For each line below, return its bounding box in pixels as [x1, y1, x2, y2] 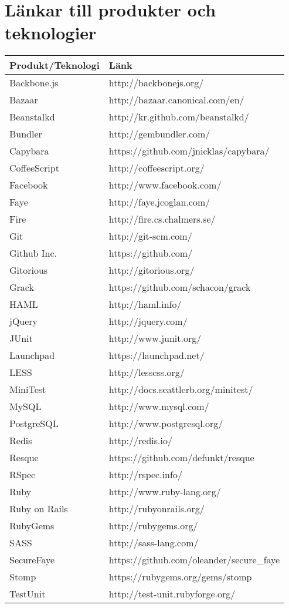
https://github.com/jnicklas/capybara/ [108, 144, 270, 158]
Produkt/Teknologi [9, 58, 100, 72]
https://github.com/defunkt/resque [108, 451, 254, 465]
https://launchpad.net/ [108, 348, 205, 362]
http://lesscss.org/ [108, 365, 185, 379]
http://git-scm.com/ [108, 229, 192, 243]
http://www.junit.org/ [108, 331, 202, 345]
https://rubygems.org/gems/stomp [108, 570, 252, 584]
